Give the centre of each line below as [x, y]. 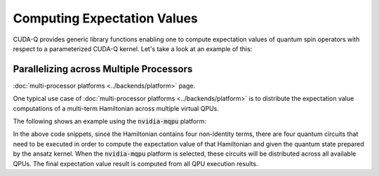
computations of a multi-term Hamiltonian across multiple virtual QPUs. [116, 108]
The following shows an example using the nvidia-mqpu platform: [109, 121]
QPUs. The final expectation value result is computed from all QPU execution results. [135, 163]
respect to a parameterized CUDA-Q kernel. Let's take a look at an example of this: [133, 48]
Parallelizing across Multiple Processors [103, 69]
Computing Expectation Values [105, 18]
